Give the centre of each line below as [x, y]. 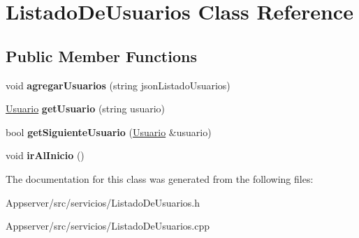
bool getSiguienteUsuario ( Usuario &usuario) [109, 132]
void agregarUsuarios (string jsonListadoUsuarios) [118, 85]
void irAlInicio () [45, 155]
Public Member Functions [101, 55]
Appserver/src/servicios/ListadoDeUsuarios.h [103, 202]
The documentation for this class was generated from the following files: [160, 178]
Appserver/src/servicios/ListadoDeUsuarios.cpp [108, 226]
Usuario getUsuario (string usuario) [86, 109]
